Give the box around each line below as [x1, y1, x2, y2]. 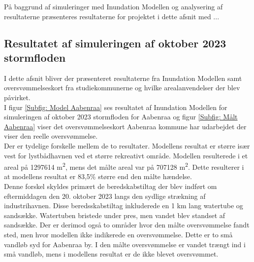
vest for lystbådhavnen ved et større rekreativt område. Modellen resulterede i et [4, 150, 248, 160]
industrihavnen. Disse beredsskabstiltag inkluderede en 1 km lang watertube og [4, 200, 243, 211]
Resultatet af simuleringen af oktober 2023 [4, 35, 226, 50]
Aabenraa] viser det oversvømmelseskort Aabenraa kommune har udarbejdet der [4, 121, 247, 131]
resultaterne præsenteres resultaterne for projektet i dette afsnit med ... [4, 11, 220, 21]
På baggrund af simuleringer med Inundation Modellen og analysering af [4, 1, 223, 11]
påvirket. [4, 92, 31, 102]
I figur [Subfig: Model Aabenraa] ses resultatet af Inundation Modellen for [4, 102, 227, 112]
